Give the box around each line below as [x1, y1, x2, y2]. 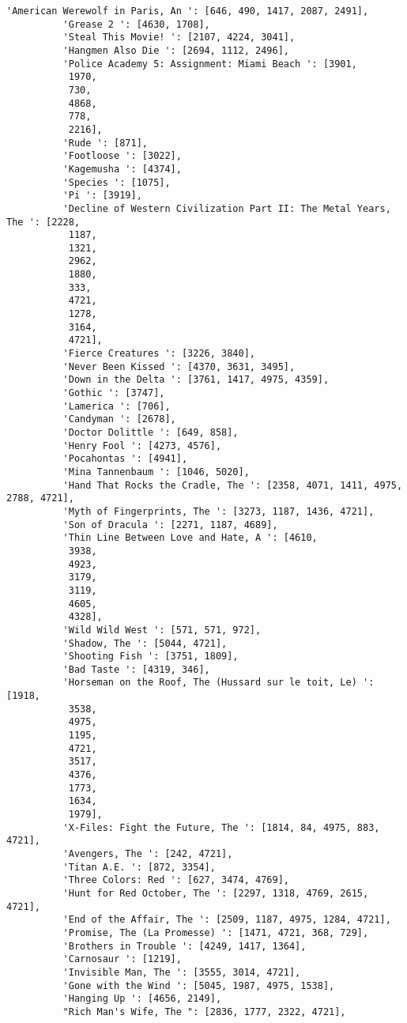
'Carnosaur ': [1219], [62, 953, 182, 965]
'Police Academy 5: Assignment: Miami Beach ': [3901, [62, 58, 357, 70]
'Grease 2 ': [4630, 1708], [62, 18, 210, 30]
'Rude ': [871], [62, 137, 148, 149]
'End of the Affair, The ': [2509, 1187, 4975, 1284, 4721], [62, 914, 391, 926]
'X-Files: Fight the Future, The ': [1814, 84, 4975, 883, [62, 821, 380, 833]
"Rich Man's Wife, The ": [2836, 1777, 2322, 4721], [62, 1006, 346, 1017]
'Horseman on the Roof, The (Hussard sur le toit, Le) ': [62, 677, 375, 689]
